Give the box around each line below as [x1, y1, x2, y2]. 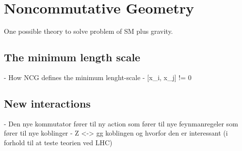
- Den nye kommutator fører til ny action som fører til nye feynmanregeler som [4, 118, 238, 128]
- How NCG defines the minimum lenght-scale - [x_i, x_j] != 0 [4, 72, 192, 82]
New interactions [4, 96, 91, 110]
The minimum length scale [4, 50, 141, 65]
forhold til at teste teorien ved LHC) [4, 137, 113, 147]
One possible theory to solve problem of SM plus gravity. [4, 26, 173, 36]
